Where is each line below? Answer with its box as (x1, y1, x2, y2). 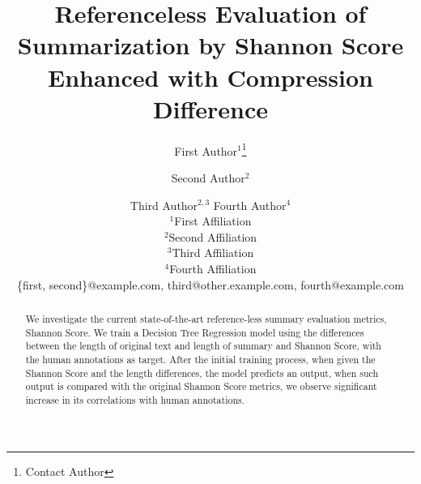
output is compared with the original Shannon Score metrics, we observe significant (25, 379, 377, 393)
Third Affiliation (172, 244, 254, 261)
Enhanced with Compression (48, 60, 373, 93)
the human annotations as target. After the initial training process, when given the (25, 352, 376, 366)
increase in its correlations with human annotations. (25, 392, 245, 406)
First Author (174, 142, 238, 159)
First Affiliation (174, 212, 252, 229)
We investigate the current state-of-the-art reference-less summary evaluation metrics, (25, 311, 387, 325)
